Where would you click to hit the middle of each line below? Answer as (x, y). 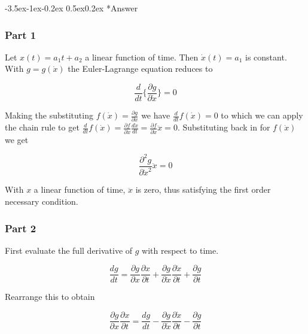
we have (156, 115)
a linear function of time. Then (142, 57)
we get (17, 139)
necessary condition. (42, 201)
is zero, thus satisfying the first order (203, 189)
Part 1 (21, 34)
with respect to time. (180, 250)
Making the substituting (49, 115)
